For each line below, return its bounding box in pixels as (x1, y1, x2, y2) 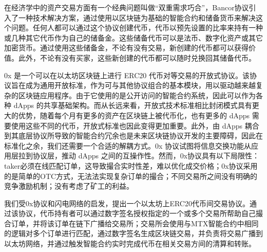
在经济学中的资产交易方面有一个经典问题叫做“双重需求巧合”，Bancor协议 (4, 2, 249, 12)
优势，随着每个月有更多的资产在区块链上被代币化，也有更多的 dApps (18, 110, 250, 120)
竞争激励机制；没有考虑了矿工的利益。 (4, 181, 133, 191)
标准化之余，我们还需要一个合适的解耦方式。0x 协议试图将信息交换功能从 (4, 140, 252, 151)
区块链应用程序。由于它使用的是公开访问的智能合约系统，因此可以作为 (18, 89, 256, 100)
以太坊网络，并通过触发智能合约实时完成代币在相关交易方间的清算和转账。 (4, 238, 256, 249)
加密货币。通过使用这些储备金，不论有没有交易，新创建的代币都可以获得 (4, 42, 249, 53)
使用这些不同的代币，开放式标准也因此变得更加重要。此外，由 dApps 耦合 (11, 120, 259, 131)
